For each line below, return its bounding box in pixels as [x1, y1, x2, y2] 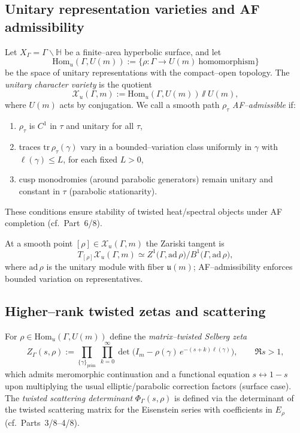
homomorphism [198, 58, 255, 67]
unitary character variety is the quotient [5, 77, 152, 90]
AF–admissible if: [232, 98, 296, 111]
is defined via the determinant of [174, 391, 294, 404]
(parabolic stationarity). [69, 184, 157, 197]
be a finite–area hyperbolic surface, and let [64, 45, 222, 58]
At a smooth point [5, 236, 73, 249]
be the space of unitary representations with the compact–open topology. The [5, 66, 290, 79]
